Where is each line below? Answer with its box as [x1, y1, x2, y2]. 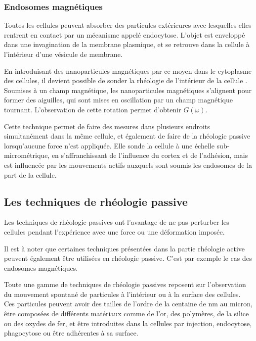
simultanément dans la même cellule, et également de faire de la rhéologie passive [4, 131, 251, 141]
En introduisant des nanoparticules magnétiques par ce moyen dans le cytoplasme [4, 65, 252, 76]
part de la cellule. [4, 169, 57, 180]
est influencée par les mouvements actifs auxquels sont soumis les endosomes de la [4, 159, 253, 170]
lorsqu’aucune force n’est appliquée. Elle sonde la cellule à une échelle [4, 140, 214, 150]
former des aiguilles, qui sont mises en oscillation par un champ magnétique [4, 95, 233, 105]
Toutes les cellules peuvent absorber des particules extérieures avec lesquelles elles [4, 20, 252, 30]
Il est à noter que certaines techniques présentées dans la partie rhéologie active [4, 243, 245, 253]
